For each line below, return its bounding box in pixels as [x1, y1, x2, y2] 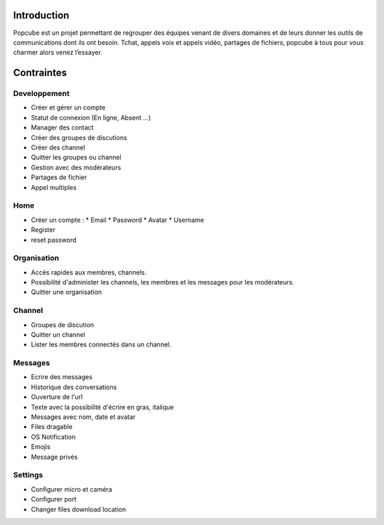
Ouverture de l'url [31, 393, 83, 401]
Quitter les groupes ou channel [31, 153, 122, 161]
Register [31, 226, 56, 234]
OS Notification [31, 433, 76, 441]
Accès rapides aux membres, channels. [31, 267, 147, 277]
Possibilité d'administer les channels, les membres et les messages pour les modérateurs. [31, 278, 294, 287]
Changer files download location [31, 505, 127, 514]
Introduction [13, 9, 70, 21]
